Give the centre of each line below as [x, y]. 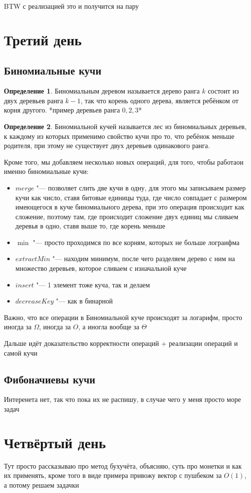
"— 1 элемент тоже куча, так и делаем [93, 284]
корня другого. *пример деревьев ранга [62, 110]
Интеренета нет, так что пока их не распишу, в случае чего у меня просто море [123, 399]
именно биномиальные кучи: [46, 171]
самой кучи [21, 352]
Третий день [43, 39]
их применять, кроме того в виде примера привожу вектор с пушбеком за [113, 475]
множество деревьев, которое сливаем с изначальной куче [101, 268]
